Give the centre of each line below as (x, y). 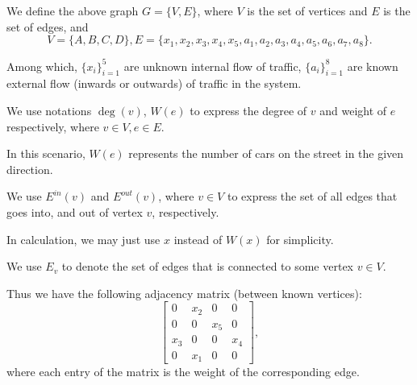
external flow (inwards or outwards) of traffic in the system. (154, 83)
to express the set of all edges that (312, 196)
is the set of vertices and (307, 10)
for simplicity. (300, 239)
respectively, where (53, 126)
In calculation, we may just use (83, 239)
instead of (198, 239)
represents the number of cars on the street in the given (266, 153)
